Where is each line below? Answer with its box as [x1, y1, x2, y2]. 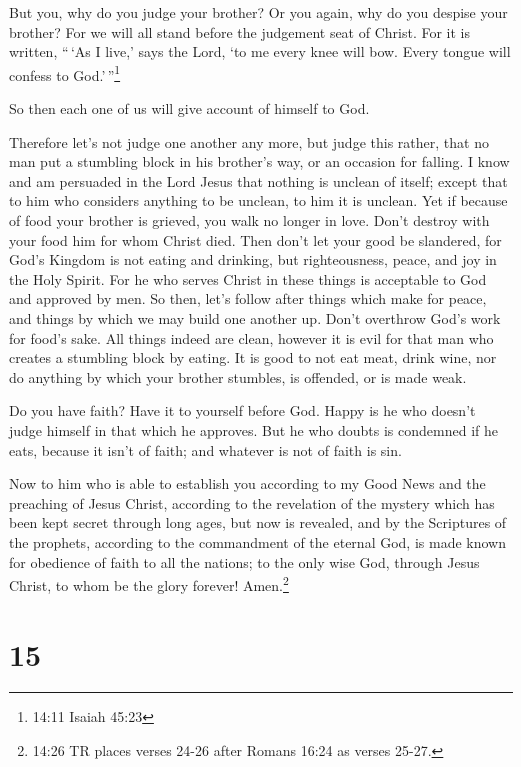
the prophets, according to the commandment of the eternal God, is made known [9, 531, 506, 552]
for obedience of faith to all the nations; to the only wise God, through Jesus [9, 551, 480, 572]
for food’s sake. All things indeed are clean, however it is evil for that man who [9, 327, 494, 348]
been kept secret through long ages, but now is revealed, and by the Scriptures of [9, 512, 507, 533]
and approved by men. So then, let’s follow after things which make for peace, [9, 288, 487, 309]
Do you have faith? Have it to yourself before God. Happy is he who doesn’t [9, 400, 476, 421]
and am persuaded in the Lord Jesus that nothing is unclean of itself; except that [9, 170, 508, 191]
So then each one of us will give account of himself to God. [9, 98, 370, 119]
